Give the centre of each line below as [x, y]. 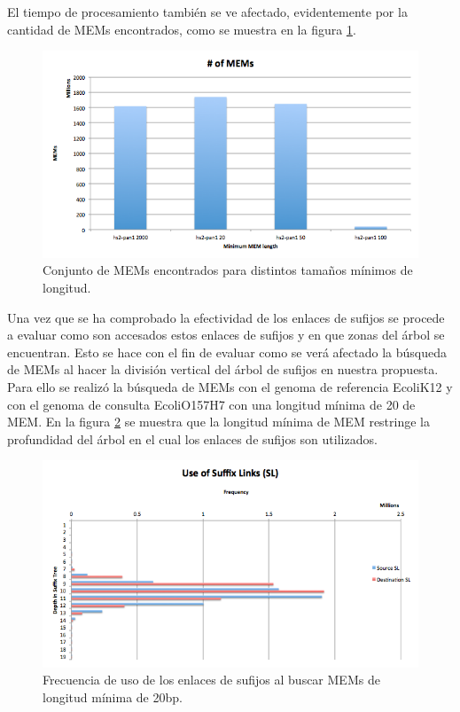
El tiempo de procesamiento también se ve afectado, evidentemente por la [207, 12]
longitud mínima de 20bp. [113, 697]
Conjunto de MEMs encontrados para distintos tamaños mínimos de [228, 270]
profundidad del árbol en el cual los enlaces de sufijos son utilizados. [192, 438]
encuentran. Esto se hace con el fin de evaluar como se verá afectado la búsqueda [227, 352]
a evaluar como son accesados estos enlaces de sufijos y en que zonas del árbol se [226, 335]
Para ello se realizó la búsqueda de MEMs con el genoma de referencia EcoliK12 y [230, 386]
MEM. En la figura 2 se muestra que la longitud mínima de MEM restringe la [218, 422]
